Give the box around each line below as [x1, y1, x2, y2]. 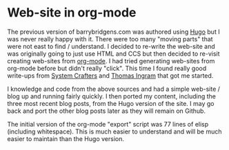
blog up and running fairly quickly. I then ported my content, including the [7, 92, 216, 100]
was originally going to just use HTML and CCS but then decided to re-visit [7, 50, 220, 58]
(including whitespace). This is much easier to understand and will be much [7, 127, 222, 136]
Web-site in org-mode [7, 5, 137, 21]
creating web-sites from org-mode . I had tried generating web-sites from [7, 56, 215, 65]
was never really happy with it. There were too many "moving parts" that [7, 34, 213, 43]
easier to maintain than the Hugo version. [7, 134, 124, 142]
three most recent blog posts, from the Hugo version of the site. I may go [7, 99, 215, 107]
